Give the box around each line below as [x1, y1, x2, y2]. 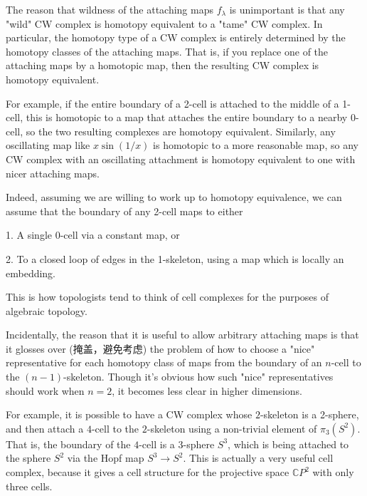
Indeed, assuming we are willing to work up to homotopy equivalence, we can [6, 190, 342, 205]
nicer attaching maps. [6, 165, 100, 180]
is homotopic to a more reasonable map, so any [153, 138, 358, 153]
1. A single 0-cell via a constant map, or [6, 227, 180, 242]
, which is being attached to [228, 436, 349, 451]
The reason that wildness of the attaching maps [6, 2, 213, 16]
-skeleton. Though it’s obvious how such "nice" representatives [63, 369, 334, 384]
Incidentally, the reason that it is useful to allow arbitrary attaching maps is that [6, 327, 359, 342]
